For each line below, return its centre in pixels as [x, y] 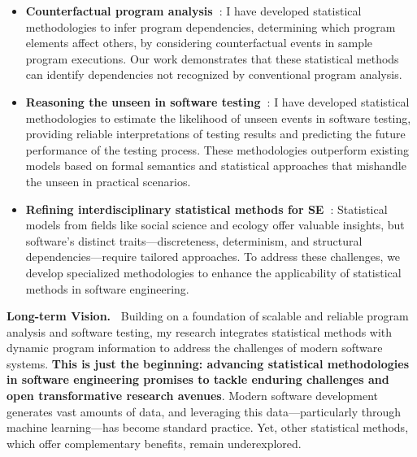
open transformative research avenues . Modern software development [192, 396]
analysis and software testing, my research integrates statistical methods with [200, 331]
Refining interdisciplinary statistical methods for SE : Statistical [206, 209]
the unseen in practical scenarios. [108, 181]
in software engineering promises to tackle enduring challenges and [198, 379]
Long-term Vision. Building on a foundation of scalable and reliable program [208, 316]
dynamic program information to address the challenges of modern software [195, 348]
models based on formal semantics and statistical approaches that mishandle [216, 165]
